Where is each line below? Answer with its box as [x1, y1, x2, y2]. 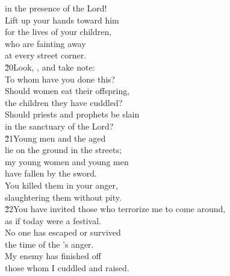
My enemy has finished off [5, 249, 101, 262]
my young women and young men [5, 155, 129, 168]
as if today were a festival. [5, 214, 102, 227]
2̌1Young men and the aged [5, 131, 106, 144]
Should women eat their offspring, [5, 84, 130, 97]
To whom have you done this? [5, 72, 116, 85]
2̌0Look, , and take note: [5, 60, 95, 73]
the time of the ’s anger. [5, 237, 94, 250]
